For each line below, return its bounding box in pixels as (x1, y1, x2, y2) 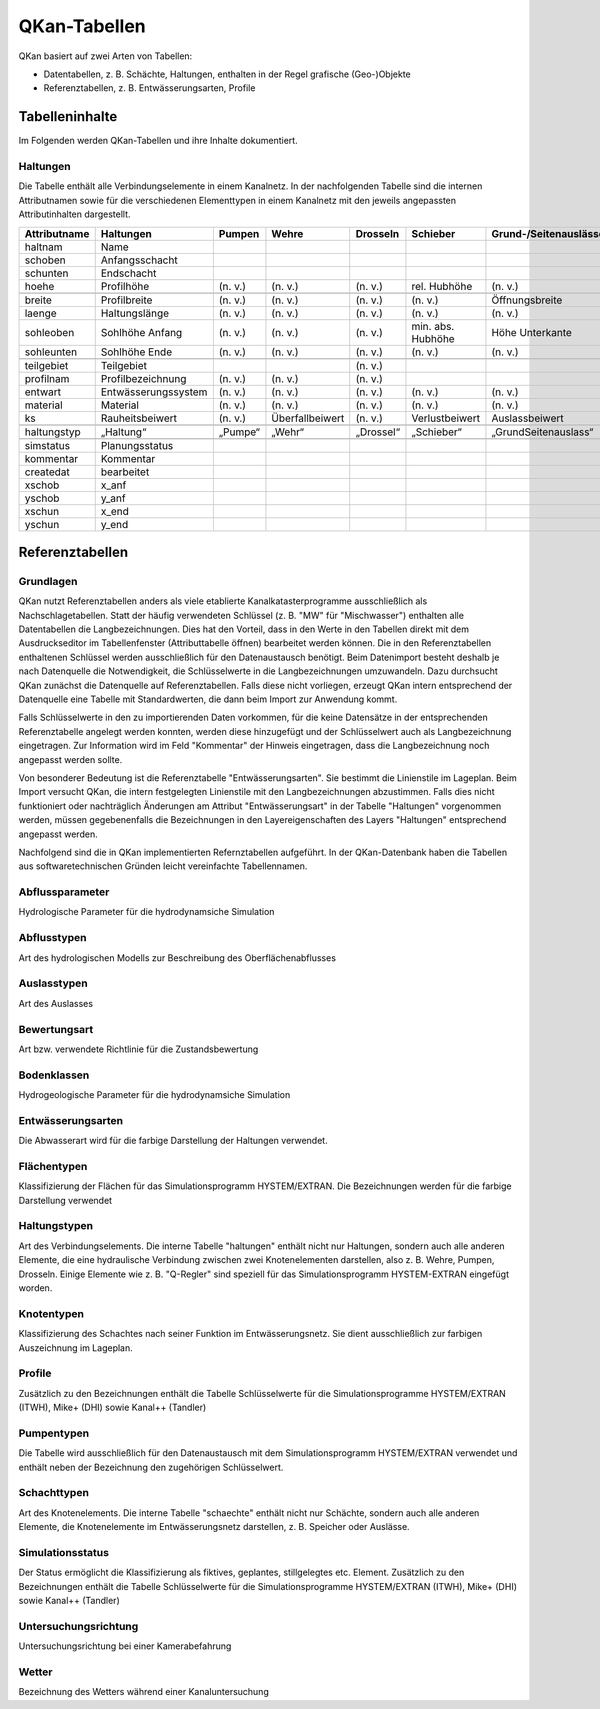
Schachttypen (18, 1486, 90, 1500)
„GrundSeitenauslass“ (491, 425, 594, 439)
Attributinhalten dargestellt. (18, 208, 131, 220)
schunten (24, 266, 69, 280)
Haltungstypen (18, 1219, 94, 1233)
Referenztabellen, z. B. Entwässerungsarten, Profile (43, 82, 256, 94)
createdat (24, 465, 70, 479)
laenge (24, 306, 57, 320)
